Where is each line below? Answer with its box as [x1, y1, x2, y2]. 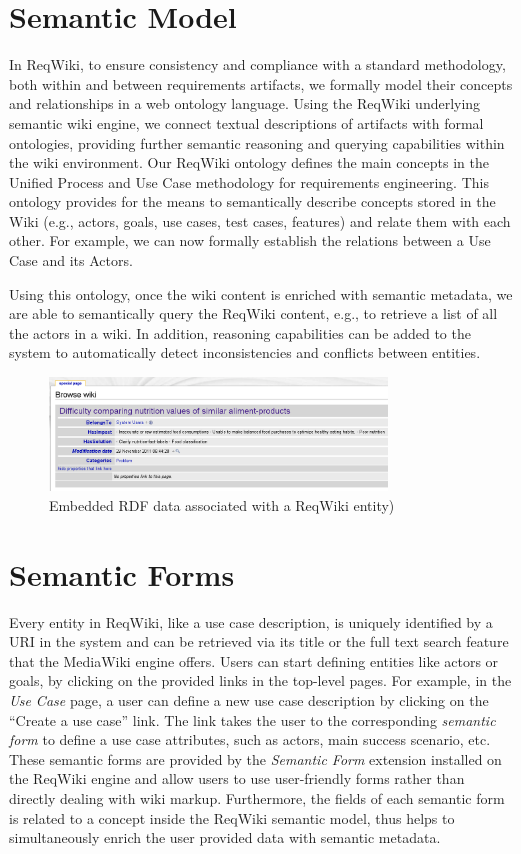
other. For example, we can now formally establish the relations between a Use [9, 230, 491, 251]
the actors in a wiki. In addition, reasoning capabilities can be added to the [9, 322, 471, 343]
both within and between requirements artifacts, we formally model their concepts [9, 73, 513, 94]
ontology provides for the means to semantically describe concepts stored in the [9, 191, 496, 212]
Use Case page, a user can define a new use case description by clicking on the [9, 689, 489, 710]
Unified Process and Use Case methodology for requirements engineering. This [9, 171, 489, 192]
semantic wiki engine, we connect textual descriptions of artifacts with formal [9, 112, 484, 133]
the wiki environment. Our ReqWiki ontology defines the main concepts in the [9, 152, 489, 173]
